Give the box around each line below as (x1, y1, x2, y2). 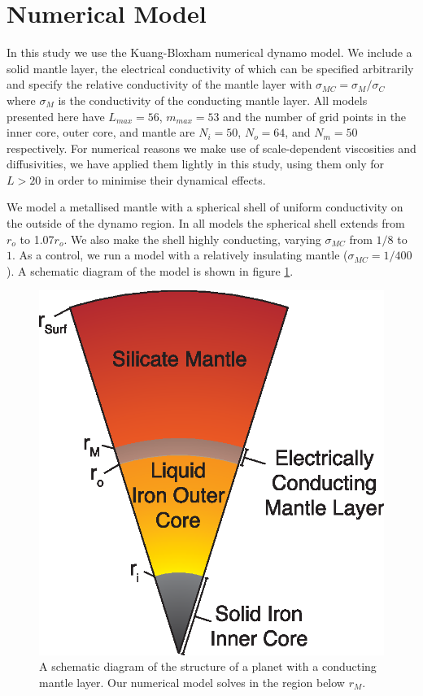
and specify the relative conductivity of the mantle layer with (7, 76, 312, 93)
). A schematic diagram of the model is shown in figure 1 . (7, 262, 294, 279)
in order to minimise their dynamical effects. (44, 171, 266, 188)
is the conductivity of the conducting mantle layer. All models (58, 91, 368, 108)
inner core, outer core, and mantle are (7, 124, 195, 141)
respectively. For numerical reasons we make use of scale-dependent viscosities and (7, 139, 416, 156)
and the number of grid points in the (223, 107, 407, 124)
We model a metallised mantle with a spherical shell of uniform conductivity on (7, 198, 403, 215)
